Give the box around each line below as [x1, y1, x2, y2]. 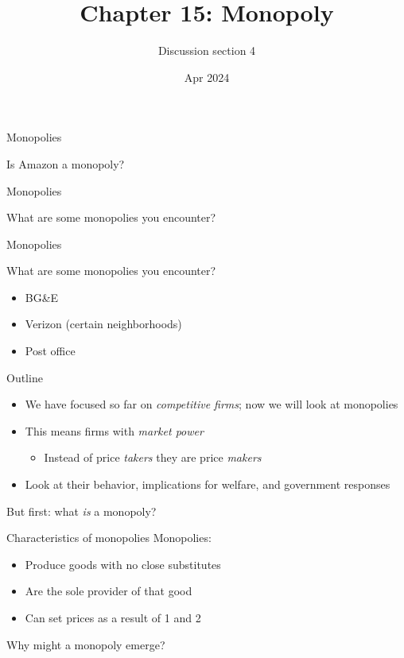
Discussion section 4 [157, 42, 256, 59]
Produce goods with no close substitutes [25, 555, 221, 572]
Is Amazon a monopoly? [6, 155, 125, 172]
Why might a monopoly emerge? [6, 636, 165, 652]
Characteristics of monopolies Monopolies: [6, 529, 212, 546]
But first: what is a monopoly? [6, 502, 157, 519]
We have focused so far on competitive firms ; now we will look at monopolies [25, 396, 398, 412]
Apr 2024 [184, 68, 230, 85]
